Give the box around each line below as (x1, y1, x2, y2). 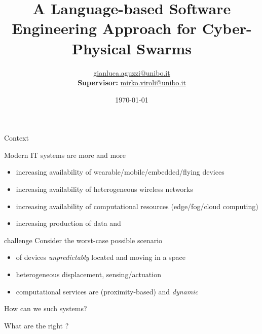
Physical (72, 38, 131, 58)
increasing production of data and (16, 218, 121, 228)
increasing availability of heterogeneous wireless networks (16, 184, 193, 194)
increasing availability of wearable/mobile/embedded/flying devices (16, 166, 224, 177)
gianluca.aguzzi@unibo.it (93, 67, 170, 78)
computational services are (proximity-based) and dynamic (16, 286, 198, 296)
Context (4, 132, 29, 143)
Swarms (136, 38, 192, 58)
